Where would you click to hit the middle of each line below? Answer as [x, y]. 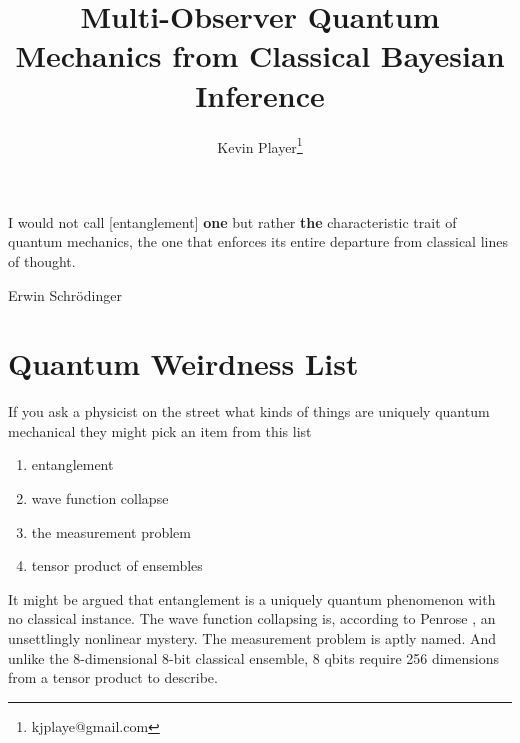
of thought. [42, 260]
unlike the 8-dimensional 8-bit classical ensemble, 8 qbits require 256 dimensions [253, 657]
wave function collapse [100, 498]
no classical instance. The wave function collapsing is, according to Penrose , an [252, 618]
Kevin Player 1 [260, 145]
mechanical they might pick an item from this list [160, 430]
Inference [260, 94]
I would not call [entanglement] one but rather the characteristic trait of [232, 221]
